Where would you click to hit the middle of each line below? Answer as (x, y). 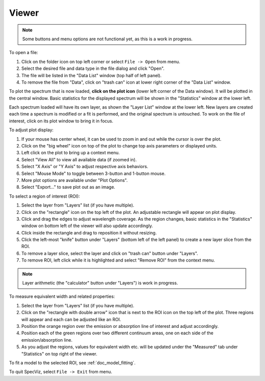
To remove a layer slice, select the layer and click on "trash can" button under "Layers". (110, 253)
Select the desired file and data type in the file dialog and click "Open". (93, 68)
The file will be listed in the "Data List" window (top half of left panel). (92, 75)
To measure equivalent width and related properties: (62, 296)
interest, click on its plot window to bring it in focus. (61, 121)
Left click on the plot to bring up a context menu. (71, 153)
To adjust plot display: (31, 130)
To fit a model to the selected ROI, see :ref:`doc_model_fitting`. (72, 363)
